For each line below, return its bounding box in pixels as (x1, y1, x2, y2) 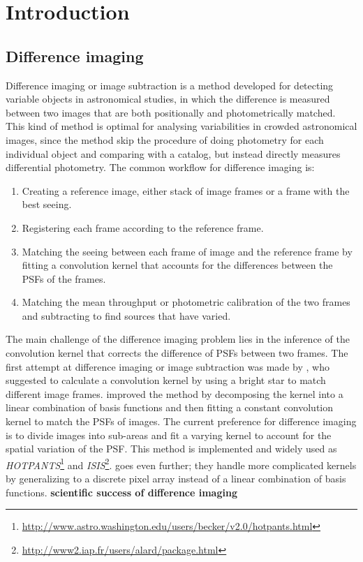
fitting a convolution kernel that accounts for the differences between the (22, 258, 333, 272)
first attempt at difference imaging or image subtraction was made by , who (6, 359, 329, 374)
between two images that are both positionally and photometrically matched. (6, 105, 336, 119)
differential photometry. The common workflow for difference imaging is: (6, 160, 315, 175)
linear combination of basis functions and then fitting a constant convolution (6, 400, 334, 415)
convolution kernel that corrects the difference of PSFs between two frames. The (6, 346, 348, 360)
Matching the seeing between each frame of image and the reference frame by (22, 244, 353, 258)
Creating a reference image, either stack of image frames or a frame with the (22, 183, 350, 198)
